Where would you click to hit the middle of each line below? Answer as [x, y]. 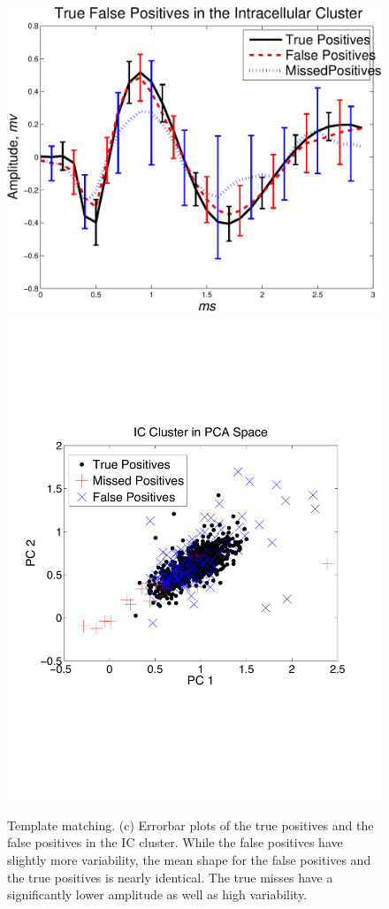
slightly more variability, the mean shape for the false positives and [189, 859]
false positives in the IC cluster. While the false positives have [175, 842]
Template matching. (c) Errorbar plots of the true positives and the [191, 825]
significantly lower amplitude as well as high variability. [157, 894]
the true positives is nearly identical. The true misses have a [170, 877]
